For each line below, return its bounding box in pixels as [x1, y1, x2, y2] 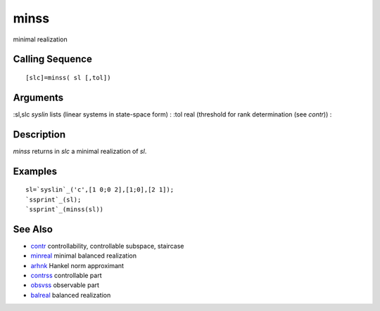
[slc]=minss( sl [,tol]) [25, 74, 111, 81]
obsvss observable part [30, 281, 100, 289]
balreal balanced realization [30, 291, 111, 299]
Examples [13, 165, 58, 177]
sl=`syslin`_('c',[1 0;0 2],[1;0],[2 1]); [25, 186, 175, 194]
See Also [13, 223, 53, 235]
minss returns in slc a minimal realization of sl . [13, 147, 147, 155]
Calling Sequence [13, 53, 93, 65]
